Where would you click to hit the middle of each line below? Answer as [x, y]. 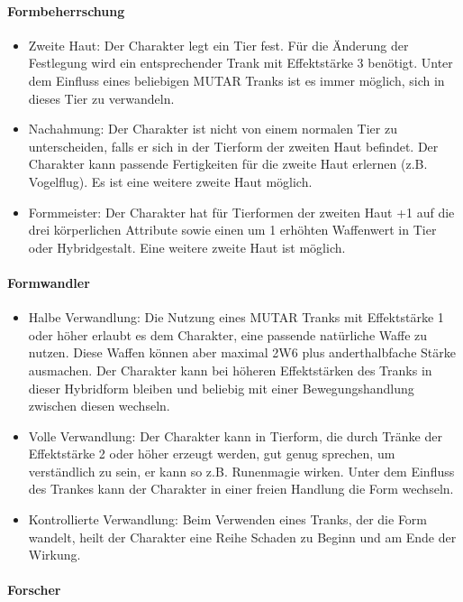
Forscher [34, 590]
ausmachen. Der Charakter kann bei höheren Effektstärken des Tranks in [230, 370]
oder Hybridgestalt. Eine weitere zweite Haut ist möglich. [187, 247]
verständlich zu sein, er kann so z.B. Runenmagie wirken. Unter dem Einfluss [241, 471]
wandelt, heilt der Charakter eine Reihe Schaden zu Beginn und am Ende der [242, 537]
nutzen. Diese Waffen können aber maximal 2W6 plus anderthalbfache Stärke [242, 352]
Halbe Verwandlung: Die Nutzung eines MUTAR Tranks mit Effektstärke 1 [236, 317]
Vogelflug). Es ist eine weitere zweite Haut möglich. [170, 181]
